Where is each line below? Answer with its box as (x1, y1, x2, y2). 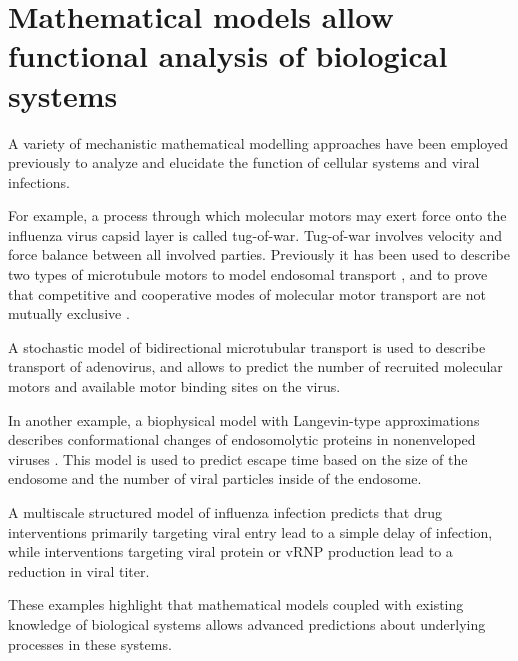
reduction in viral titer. (8, 560, 150, 581)
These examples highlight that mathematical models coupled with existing (8, 594, 464, 615)
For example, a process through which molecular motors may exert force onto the (8, 205, 507, 226)
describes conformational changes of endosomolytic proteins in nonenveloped (8, 429, 476, 450)
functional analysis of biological (8, 35, 448, 76)
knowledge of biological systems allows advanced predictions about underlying (8, 613, 486, 634)
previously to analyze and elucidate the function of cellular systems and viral (8, 152, 480, 173)
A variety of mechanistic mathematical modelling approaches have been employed (8, 132, 508, 153)
